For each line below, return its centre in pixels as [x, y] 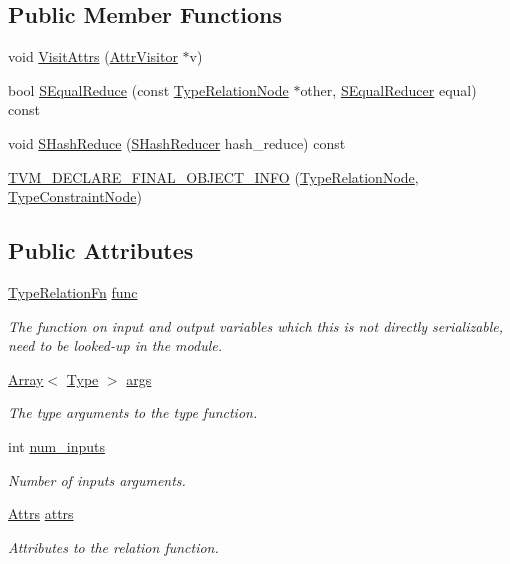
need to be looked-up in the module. [115, 345]
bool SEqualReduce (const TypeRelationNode [148, 89]
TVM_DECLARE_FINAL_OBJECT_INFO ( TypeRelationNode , [213, 176]
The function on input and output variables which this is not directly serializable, [256, 325]
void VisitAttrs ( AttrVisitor [93, 56]
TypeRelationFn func [73, 291]
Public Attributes [101, 250]
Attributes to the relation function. [113, 546]
